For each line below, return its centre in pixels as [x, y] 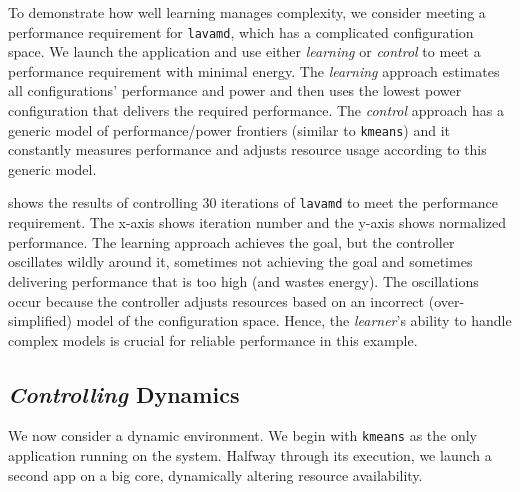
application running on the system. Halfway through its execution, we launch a [250, 455]
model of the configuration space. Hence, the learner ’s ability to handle [294, 320]
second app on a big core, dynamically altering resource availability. [215, 474]
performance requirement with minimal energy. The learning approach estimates [254, 70]
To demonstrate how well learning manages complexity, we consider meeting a [247, 12]
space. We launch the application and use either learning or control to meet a [244, 51]
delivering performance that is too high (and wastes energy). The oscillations [243, 280]
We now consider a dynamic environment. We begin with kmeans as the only [243, 435]
